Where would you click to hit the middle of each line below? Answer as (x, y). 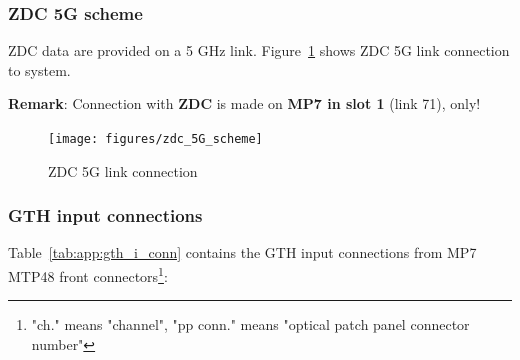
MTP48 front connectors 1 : (88, 274)
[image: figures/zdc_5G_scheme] (155, 139)
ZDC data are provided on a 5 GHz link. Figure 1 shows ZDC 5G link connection (259, 50)
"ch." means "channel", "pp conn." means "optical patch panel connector (250, 324)
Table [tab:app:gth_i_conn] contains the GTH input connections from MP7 (242, 252)
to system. (39, 69)
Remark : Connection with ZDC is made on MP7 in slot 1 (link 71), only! (244, 103)
